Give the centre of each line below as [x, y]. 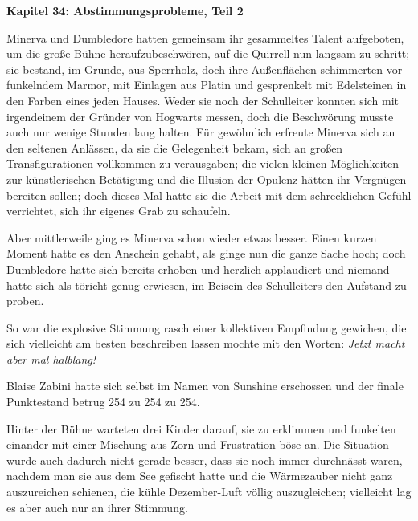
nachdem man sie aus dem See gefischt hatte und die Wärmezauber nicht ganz [200, 476]
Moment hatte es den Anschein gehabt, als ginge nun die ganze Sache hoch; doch [206, 253]
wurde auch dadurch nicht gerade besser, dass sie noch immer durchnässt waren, [205, 460]
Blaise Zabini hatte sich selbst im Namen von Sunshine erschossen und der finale [205, 386]
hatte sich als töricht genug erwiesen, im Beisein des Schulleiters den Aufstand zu [207, 285]
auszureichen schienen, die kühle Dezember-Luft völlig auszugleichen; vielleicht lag [209, 492]
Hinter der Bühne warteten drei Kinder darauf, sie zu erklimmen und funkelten [201, 428]
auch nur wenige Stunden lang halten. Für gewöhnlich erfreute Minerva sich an [201, 132]
